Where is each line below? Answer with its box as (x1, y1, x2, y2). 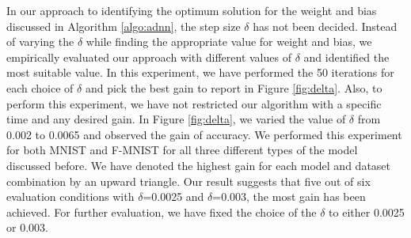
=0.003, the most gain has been (212, 188, 366, 205)
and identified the (303, 48, 390, 65)
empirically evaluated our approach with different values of (6, 48, 291, 65)
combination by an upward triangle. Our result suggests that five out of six (6, 172, 371, 189)
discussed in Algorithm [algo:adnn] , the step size (6, 17, 241, 34)
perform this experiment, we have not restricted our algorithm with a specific (6, 95, 382, 111)
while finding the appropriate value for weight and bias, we (86, 33, 372, 50)
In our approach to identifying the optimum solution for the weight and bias (6, 2, 377, 18)
